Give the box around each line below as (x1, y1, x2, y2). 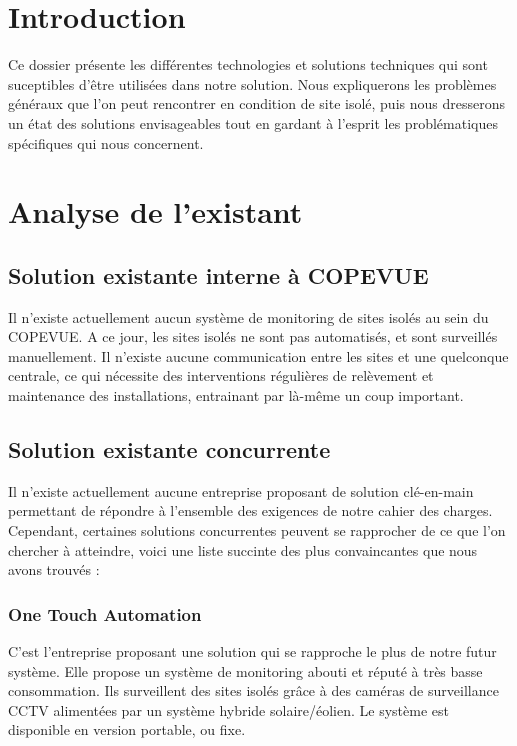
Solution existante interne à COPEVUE (8, 259, 429, 290)
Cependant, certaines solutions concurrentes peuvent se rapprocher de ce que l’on (8, 520, 506, 541)
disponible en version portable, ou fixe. (8, 719, 246, 740)
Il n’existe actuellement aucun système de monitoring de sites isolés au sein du (8, 306, 489, 327)
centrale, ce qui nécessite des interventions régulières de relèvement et (8, 365, 434, 386)
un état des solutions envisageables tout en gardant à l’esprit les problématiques (8, 112, 498, 133)
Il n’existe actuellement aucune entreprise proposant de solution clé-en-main (8, 480, 474, 501)
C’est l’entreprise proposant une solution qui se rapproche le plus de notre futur (8, 641, 497, 662)
